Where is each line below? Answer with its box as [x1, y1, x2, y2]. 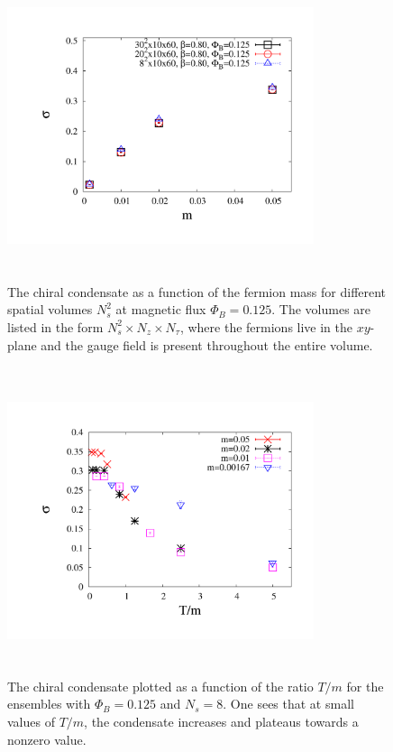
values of [7, 712, 55, 731]
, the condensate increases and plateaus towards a [84, 712, 359, 731]
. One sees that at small [223, 694, 354, 713]
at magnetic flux [115, 300, 206, 319]
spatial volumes [7, 300, 93, 319]
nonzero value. [7, 729, 87, 748]
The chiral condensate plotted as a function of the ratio [7, 676, 314, 695]
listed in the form [7, 317, 104, 336]
